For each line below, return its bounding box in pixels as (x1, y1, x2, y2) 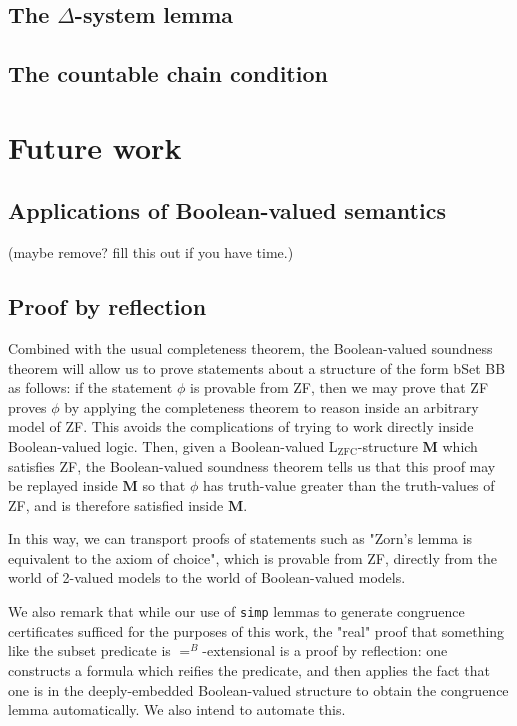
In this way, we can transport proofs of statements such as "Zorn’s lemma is (8, 528, 473, 549)
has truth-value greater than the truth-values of (202, 475, 495, 496)
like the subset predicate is (8, 640, 171, 661)
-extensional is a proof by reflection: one (202, 640, 448, 661)
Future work (8, 126, 182, 167)
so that (142, 475, 186, 496)
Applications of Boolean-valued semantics (8, 195, 446, 226)
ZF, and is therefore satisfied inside (8, 494, 224, 515)
